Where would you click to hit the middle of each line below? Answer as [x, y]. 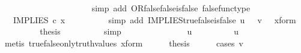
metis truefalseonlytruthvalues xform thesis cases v [124, 43]
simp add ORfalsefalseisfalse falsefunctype [171, 8]
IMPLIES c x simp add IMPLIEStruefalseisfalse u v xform [154, 19]
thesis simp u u [139, 31]
